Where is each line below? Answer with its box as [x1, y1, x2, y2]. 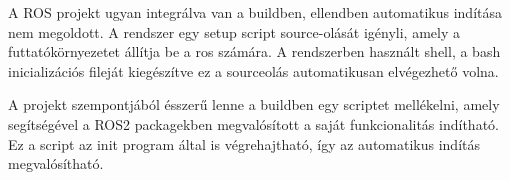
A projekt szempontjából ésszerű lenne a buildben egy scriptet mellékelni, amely [8, 94, 500, 115]
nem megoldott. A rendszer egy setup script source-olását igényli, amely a [8, 21, 460, 42]
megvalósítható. [8, 153, 104, 174]
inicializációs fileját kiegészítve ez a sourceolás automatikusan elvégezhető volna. [8, 60, 499, 81]
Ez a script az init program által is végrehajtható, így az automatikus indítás [8, 133, 481, 154]
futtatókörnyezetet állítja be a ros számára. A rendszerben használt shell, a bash [8, 41, 501, 62]
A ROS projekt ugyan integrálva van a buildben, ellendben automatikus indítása [8, 2, 503, 22]
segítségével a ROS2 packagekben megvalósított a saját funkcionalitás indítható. [8, 113, 499, 134]
